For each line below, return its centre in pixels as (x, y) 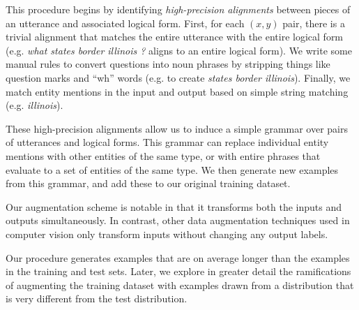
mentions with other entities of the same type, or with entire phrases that (163, 155)
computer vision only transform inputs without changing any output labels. (167, 234)
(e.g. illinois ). (35, 105)
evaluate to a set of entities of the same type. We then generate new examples (172, 169)
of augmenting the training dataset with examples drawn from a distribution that (180, 285)
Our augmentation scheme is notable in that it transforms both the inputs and (174, 206)
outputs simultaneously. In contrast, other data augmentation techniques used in (178, 220)
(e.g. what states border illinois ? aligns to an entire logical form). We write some (179, 50)
